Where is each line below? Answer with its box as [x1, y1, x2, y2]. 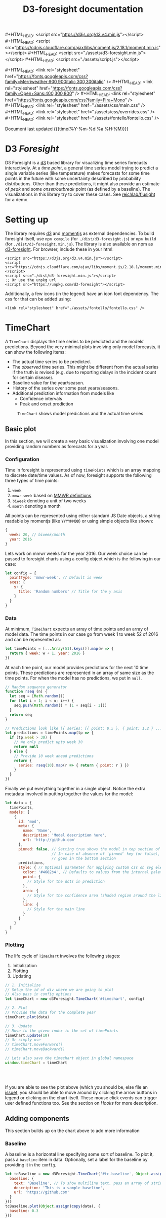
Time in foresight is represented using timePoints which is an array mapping [5, 467, 161, 473]
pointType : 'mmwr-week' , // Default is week [9, 575, 103, 580]
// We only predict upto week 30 [14, 740, 83, 745]
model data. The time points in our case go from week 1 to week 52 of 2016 [5, 631, 159, 637]
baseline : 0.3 [9, 1208, 39, 1213]
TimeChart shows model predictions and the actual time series [17, 410, 144, 416]
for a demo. [5, 197, 29, 203]
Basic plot [5, 425, 37, 433]
